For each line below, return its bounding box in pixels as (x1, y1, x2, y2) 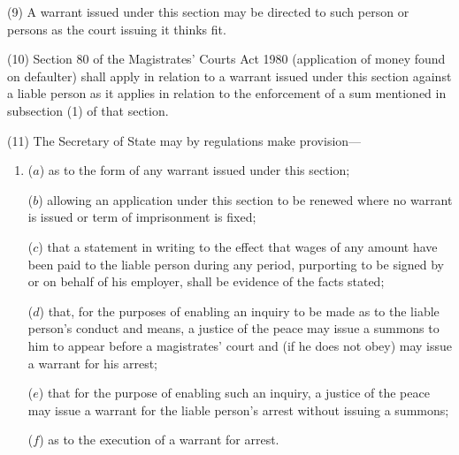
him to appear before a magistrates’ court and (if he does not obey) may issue (27, 336, 453, 354)
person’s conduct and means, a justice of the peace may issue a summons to (27, 319, 440, 337)
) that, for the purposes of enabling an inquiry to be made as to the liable (39, 301, 440, 320)
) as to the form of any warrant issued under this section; (39, 161, 350, 179)
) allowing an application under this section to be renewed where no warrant (38, 190, 453, 209)
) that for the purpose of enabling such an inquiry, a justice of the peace (38, 383, 430, 402)
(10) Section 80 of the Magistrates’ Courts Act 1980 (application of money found (7, 49, 446, 68)
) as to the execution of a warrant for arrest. (39, 430, 279, 449)
